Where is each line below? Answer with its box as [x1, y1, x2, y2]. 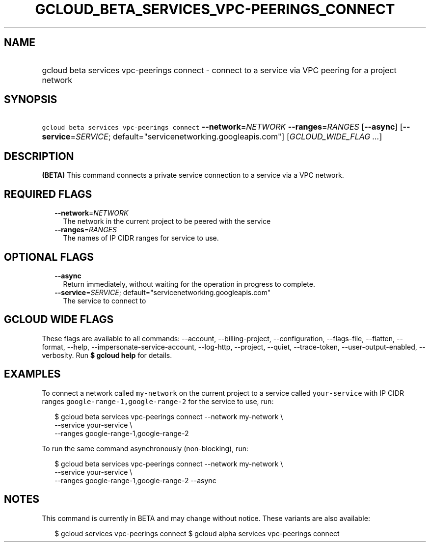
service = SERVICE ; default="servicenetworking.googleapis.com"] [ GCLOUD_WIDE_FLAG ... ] [42, 132, 382, 142]
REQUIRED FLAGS [4, 188, 92, 200]
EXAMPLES [4, 368, 61, 381]
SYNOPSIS [4, 93, 57, 106]
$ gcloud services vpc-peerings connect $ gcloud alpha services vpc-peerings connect [54, 529, 340, 538]
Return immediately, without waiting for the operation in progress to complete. [63, 279, 315, 288]
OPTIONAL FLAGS [4, 250, 94, 263]
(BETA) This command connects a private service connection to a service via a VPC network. [42, 171, 344, 180]
